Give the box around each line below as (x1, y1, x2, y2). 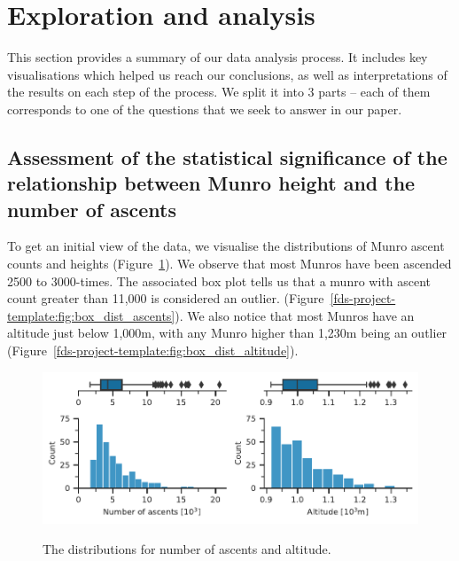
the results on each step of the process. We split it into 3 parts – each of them (7, 82, 431, 101)
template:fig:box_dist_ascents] (7, 306, 175, 324)
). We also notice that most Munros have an (175, 306, 415, 324)
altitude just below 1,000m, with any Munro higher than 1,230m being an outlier (7, 323, 447, 342)
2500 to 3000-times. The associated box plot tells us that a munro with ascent (7, 271, 432, 290)
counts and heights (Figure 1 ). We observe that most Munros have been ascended (7, 254, 452, 273)
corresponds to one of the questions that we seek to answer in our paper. (7, 99, 402, 118)
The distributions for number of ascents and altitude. (43, 539, 331, 557)
